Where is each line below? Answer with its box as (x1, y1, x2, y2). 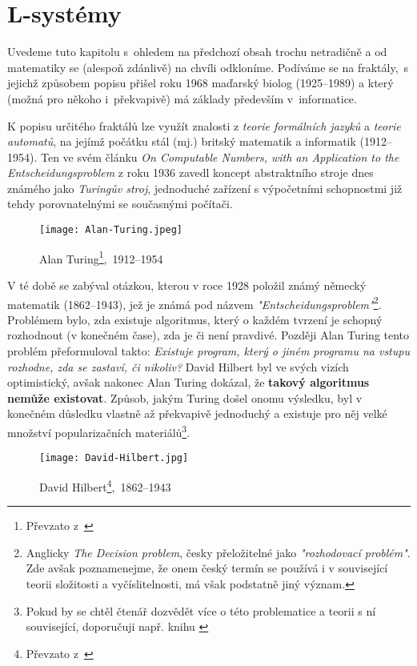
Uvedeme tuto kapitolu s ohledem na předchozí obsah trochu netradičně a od (7, 43, 387, 60)
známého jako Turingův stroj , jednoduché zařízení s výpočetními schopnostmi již (7, 179, 403, 196)
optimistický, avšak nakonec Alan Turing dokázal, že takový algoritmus (7, 374, 370, 391)
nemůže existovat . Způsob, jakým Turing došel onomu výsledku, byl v (7, 389, 363, 406)
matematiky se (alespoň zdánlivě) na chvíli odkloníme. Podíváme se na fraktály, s (7, 58, 409, 75)
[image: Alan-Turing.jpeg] (39, 224, 182, 236)
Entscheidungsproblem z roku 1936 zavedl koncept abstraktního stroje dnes (7, 164, 374, 181)
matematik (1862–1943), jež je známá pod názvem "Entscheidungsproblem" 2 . (7, 293, 382, 312)
